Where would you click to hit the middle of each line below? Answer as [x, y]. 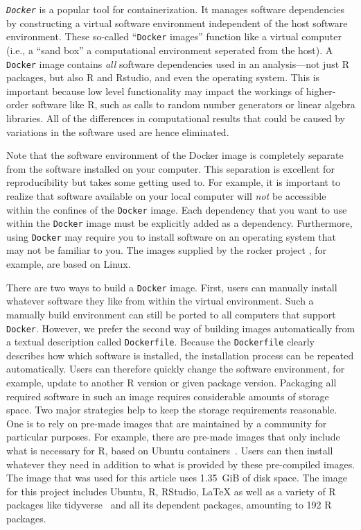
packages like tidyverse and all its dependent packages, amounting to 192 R [169, 505]
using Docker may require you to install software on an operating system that [171, 236]
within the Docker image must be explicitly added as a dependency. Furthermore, [179, 223]
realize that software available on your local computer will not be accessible [166, 195]
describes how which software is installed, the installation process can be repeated [180, 355]
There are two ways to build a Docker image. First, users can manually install [172, 287]
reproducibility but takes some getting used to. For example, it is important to [174, 182]
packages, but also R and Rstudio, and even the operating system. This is [163, 77]
